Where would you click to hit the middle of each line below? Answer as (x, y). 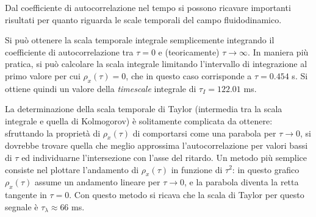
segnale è (22, 206)
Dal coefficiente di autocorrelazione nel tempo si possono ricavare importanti (148, 7)
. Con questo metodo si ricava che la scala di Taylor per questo (187, 195)
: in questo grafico (266, 169)
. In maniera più (278, 52)
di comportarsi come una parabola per (204, 133)
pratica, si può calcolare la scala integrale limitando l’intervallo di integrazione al (156, 64)
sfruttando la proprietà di (53, 133)
